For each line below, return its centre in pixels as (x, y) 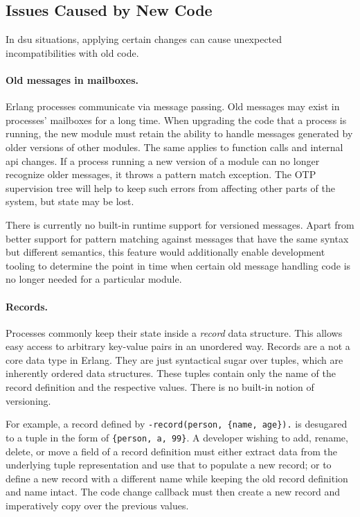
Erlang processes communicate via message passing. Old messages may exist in (173, 106)
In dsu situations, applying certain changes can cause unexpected (144, 39)
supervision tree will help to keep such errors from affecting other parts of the (170, 187)
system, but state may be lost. (70, 201)
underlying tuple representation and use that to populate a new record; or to (169, 465)
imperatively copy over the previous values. (97, 505)
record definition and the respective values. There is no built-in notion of (160, 387)
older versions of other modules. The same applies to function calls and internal (174, 147)
